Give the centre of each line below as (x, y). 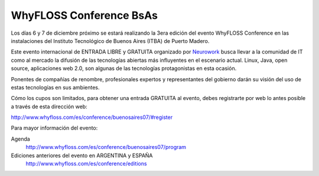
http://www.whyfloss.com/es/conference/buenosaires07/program (106, 147)
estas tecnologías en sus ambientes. (55, 87)
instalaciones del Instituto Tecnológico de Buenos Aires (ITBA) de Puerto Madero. (110, 41)
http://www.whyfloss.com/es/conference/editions (86, 164)
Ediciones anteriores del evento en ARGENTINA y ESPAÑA (82, 155)
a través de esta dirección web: (49, 107)
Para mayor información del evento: (54, 128)
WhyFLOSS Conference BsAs (84, 15)
